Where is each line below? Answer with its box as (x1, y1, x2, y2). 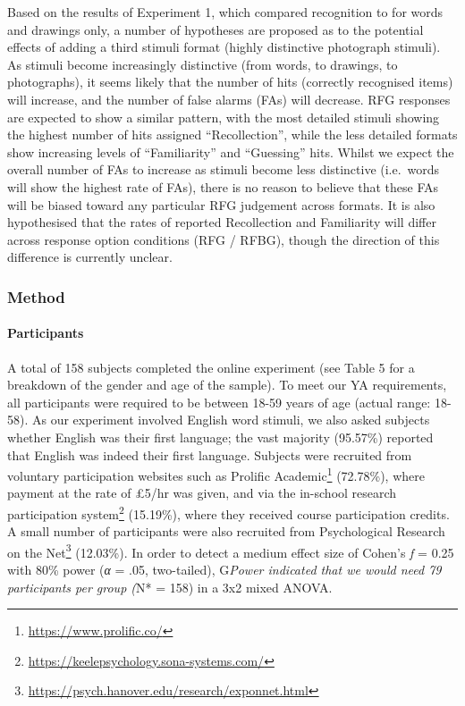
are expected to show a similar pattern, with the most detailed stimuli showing (7, 107, 440, 126)
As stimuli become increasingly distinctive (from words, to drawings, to (7, 55, 398, 73)
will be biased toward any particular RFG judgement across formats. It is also (7, 195, 435, 214)
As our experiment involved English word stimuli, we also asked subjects (31, 410, 430, 429)
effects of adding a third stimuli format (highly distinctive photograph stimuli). (7, 38, 441, 56)
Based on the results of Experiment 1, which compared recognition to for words (7, 3, 444, 21)
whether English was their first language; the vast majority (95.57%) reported (7, 427, 434, 446)
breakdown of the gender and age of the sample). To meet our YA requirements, (7, 375, 447, 394)
